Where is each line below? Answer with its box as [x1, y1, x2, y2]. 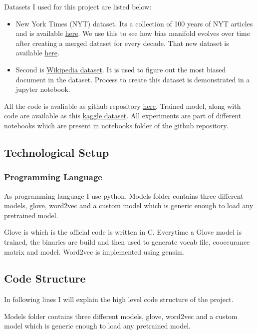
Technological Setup [4, 144, 109, 160]
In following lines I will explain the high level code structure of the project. [4, 294, 234, 305]
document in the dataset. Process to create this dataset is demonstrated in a [15, 74, 250, 84]
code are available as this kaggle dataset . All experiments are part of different [4, 110, 242, 121]
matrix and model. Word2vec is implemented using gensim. [4, 246, 185, 257]
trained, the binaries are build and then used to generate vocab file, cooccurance [4, 236, 250, 247]
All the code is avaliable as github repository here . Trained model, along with [4, 100, 241, 111]
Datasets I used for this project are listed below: [4, 1, 152, 11]
